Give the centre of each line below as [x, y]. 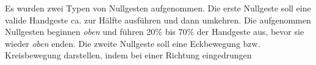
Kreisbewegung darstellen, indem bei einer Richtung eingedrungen [128, 55]
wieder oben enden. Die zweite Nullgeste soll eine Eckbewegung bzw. [133, 43]
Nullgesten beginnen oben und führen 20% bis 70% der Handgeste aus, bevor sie [155, 32]
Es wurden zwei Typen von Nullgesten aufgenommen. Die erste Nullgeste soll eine [158, 8]
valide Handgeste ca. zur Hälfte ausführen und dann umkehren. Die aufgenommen [158, 20]
